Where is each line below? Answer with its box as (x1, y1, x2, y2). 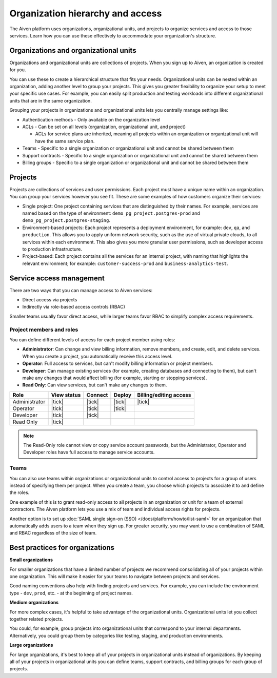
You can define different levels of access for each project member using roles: (9, 336, 175, 343)
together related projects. (9, 615, 64, 622)
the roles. (9, 489, 30, 496)
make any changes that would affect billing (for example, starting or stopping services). (22, 375, 207, 381)
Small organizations (9, 557, 53, 563)
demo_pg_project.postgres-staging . (22, 217, 110, 223)
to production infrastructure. (22, 246, 82, 252)
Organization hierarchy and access (9, 8, 162, 19)
